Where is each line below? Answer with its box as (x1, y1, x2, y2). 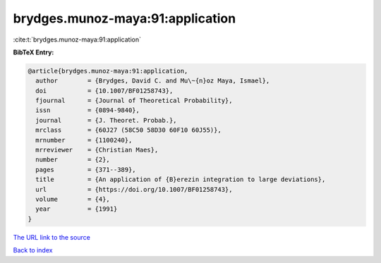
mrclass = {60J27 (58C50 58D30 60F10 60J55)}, (35, 126, 222, 134)
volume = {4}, (35, 195, 111, 203)
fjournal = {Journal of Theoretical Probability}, (35, 97, 233, 105)
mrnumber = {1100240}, (35, 136, 133, 144)
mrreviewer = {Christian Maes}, (35, 146, 159, 154)
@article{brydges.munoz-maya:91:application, (28, 67, 188, 75)
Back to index (13, 246, 53, 255)
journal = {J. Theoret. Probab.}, (35, 116, 177, 124)
